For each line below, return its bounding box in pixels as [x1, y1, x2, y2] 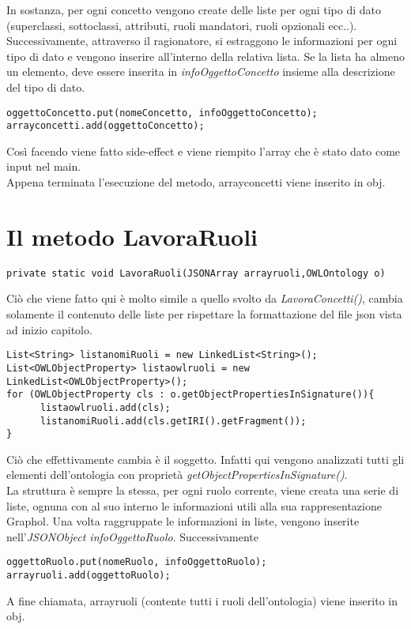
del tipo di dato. [6, 78, 85, 95]
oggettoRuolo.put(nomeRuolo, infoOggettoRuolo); [6, 556, 267, 568]
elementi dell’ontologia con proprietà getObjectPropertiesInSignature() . [6, 466, 348, 483]
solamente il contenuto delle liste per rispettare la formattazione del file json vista [6, 306, 402, 322]
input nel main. [6, 158, 81, 175]
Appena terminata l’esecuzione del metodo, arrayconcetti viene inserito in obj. [6, 174, 386, 190]
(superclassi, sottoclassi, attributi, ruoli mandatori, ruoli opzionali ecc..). [6, 17, 357, 33]
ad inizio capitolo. [6, 321, 92, 337]
